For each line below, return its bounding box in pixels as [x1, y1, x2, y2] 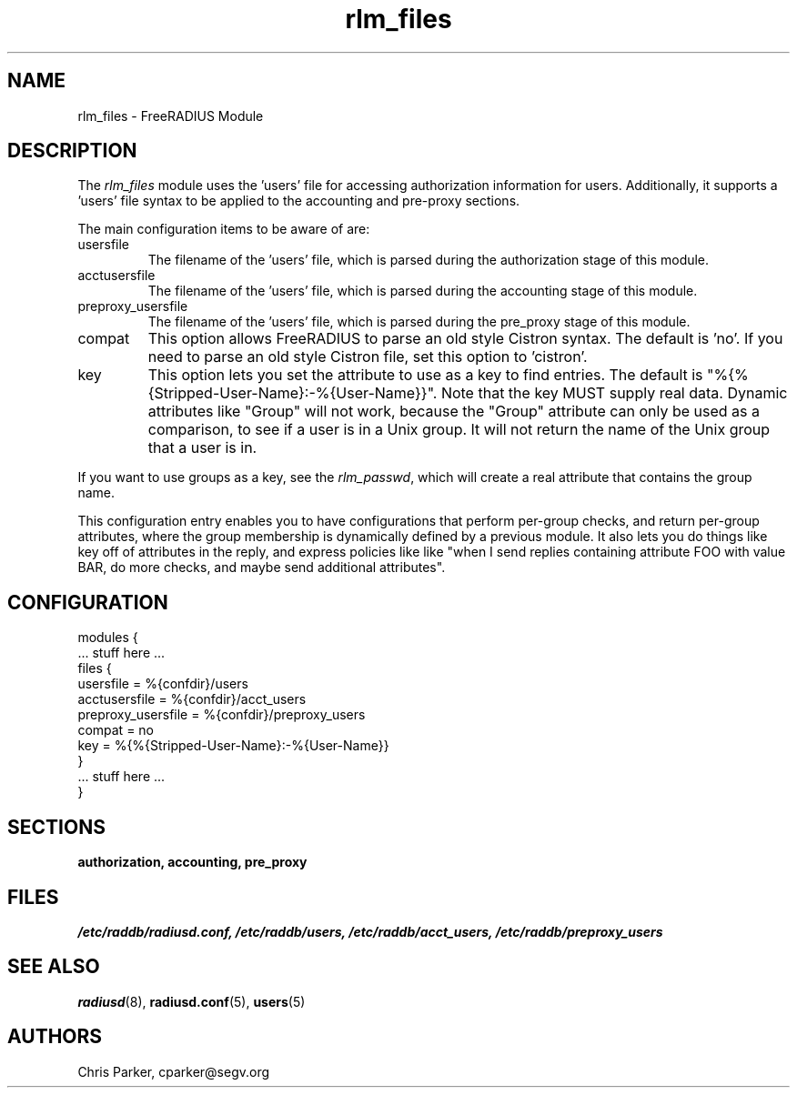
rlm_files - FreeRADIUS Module [77, 107, 264, 124]
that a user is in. [147, 438, 257, 457]
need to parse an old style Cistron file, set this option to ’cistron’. [147, 347, 588, 367]
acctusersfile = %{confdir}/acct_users [77, 691, 307, 708]
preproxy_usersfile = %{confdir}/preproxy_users [77, 707, 366, 723]
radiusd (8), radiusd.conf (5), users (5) [77, 993, 306, 1010]
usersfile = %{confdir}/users [77, 676, 248, 692]
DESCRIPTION [7, 139, 137, 163]
